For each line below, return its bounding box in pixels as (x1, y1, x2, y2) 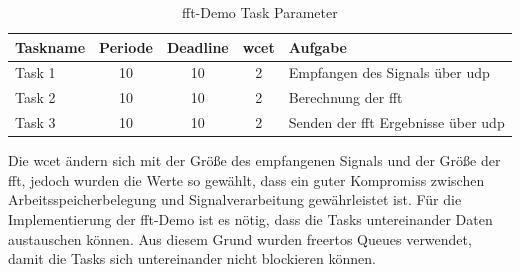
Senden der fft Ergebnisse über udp (288, 112, 505, 133)
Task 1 (15, 62, 56, 83)
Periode (99, 36, 153, 57)
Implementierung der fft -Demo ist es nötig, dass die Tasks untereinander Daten (8, 209, 493, 229)
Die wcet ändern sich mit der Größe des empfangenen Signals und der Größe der (8, 150, 501, 171)
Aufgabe (288, 36, 347, 57)
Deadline (166, 36, 229, 57)
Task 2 (15, 87, 56, 108)
